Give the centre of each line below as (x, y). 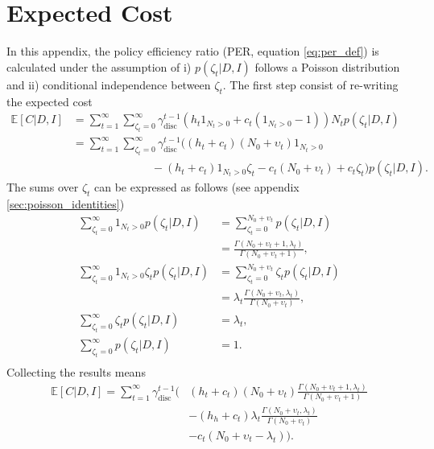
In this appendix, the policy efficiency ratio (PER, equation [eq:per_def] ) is (193, 51)
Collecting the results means (76, 372)
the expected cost (50, 101)
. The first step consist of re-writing (310, 84)
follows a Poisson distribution (327, 66)
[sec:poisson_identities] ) (66, 204)
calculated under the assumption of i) (99, 66)
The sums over (43, 187)
